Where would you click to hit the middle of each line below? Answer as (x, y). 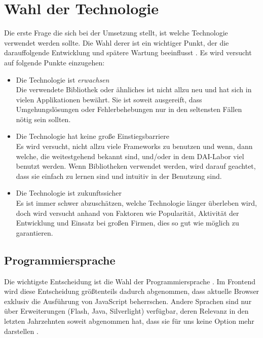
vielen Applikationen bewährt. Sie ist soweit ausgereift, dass (109, 99)
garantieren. (34, 232)
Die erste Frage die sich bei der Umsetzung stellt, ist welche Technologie (116, 33)
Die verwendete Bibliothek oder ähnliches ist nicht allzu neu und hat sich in (134, 89)
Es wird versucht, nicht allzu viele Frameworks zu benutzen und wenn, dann (134, 146)
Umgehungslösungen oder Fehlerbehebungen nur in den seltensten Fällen (129, 109)
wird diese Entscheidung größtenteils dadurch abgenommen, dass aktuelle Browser (132, 291)
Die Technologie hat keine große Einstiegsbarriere (92, 136)
